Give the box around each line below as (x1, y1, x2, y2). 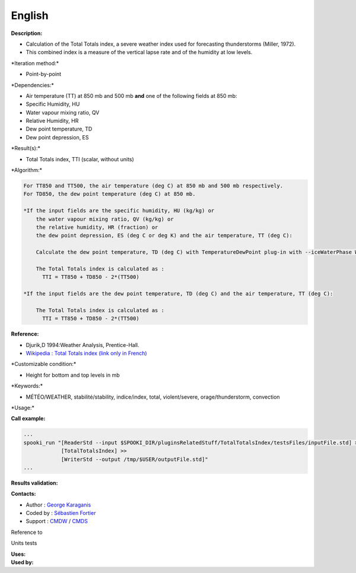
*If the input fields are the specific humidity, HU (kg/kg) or (23, 208, 215, 214)
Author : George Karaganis (26, 501, 91, 508)
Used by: (11, 559, 34, 566)
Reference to (11, 529, 43, 536)
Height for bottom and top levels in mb (26, 371, 120, 378)
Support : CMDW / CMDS (26, 518, 88, 525)
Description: (11, 30, 43, 37)
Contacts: (11, 490, 36, 498)
